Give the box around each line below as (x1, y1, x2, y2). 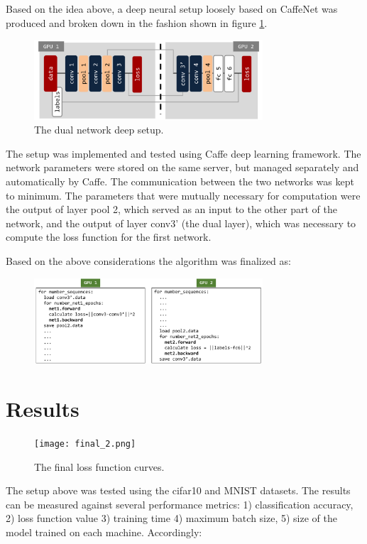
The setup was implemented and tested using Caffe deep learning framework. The (6, 146, 361, 161)
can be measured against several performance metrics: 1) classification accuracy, (6, 496, 354, 511)
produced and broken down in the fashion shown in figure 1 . (6, 15, 268, 30)
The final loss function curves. (34, 459, 165, 474)
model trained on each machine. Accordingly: (6, 524, 202, 539)
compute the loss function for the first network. (6, 229, 212, 244)
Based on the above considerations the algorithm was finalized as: (6, 253, 291, 268)
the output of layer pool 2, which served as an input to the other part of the (6, 202, 337, 217)
